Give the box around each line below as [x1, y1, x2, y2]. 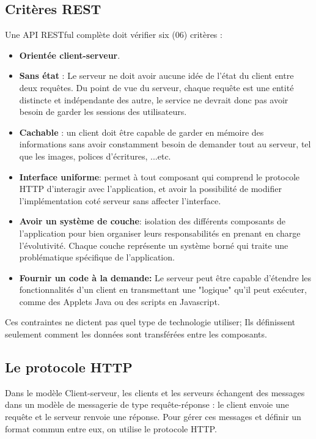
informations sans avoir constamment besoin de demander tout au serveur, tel [19, 138, 311, 150]
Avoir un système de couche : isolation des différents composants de [19, 215, 286, 227]
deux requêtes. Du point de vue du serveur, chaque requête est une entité [19, 81, 294, 94]
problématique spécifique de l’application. [19, 251, 175, 264]
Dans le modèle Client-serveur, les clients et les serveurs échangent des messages [5, 386, 305, 399]
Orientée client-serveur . [19, 48, 120, 61]
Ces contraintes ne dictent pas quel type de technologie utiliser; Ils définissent [5, 315, 296, 328]
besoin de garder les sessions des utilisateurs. [19, 105, 187, 118]
